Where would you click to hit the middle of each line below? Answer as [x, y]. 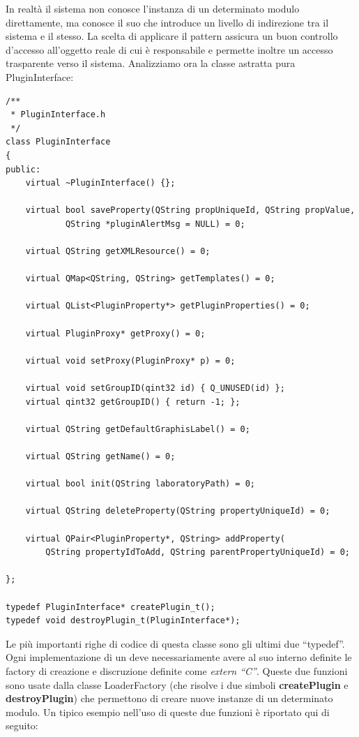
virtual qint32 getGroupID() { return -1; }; [133, 402]
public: [23, 169]
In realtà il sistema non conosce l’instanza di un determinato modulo [153, 8]
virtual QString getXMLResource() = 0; [118, 252]
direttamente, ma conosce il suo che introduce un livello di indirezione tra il [167, 22]
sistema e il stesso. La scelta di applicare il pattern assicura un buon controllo [172, 36]
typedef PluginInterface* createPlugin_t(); [110, 607]
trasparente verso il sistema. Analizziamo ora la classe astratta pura [151, 63]
